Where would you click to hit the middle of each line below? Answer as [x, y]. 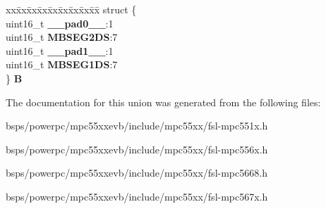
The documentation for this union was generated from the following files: [163, 102]
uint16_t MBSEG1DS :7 [62, 64]
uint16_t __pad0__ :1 [60, 23]
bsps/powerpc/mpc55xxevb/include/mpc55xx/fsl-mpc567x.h [137, 196]
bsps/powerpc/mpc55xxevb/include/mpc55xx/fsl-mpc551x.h [137, 126]
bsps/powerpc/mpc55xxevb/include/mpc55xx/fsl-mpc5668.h [137, 173]
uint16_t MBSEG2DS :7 [62, 37]
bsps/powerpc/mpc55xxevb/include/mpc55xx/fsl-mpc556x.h [137, 149]
